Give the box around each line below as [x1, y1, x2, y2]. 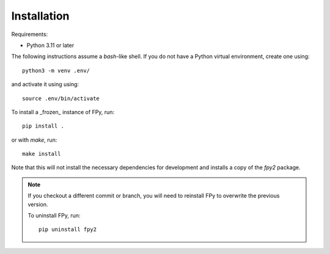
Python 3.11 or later [26, 42, 75, 49]
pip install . [22, 123, 64, 129]
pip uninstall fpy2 [38, 226, 97, 233]
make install [22, 150, 61, 158]
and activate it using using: [11, 81, 79, 88]
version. [28, 200, 48, 208]
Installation [11, 9, 70, 23]
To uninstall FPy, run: [28, 212, 81, 219]
